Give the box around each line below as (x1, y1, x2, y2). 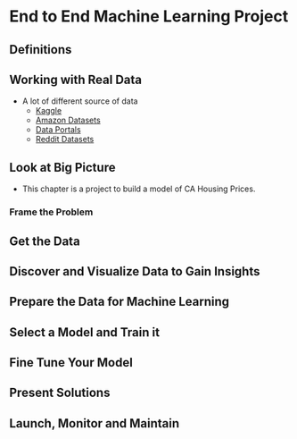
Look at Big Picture (9, 159, 116, 175)
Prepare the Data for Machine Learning (9, 294, 230, 309)
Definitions (9, 42, 72, 57)
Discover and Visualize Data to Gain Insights (9, 264, 260, 279)
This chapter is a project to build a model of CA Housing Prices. (21, 183, 256, 194)
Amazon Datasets (35, 114, 101, 126)
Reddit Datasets (35, 134, 95, 145)
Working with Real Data (9, 72, 143, 87)
